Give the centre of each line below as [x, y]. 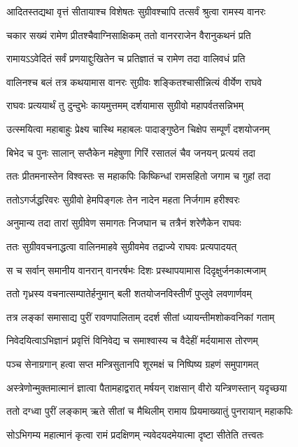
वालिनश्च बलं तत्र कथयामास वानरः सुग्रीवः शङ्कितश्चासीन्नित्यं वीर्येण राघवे [134, 81]
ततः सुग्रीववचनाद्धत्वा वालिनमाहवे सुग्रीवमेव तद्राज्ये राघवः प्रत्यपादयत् [122, 246]
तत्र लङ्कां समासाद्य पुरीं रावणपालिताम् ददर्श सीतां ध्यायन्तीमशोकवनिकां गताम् [141, 317]
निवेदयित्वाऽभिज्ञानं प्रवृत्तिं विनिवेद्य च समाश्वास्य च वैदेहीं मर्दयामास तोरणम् [132, 340]
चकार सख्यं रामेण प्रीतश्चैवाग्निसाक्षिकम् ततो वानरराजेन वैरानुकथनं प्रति [129, 35]
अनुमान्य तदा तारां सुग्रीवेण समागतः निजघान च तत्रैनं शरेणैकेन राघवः [124, 223]
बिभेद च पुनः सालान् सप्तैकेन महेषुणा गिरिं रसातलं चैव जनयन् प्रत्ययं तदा [131, 152]
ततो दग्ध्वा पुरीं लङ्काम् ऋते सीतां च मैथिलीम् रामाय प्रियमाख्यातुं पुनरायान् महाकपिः [150, 411]
